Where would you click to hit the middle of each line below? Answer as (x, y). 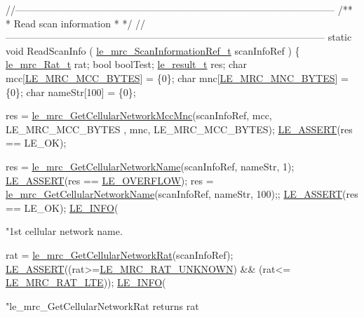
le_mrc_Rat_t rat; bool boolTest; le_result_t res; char (127, 64)
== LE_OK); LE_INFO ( (62, 207)
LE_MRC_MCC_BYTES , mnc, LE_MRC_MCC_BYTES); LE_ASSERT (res (179, 129)
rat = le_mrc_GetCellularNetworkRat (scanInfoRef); (120, 254)
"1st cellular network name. (64, 231)
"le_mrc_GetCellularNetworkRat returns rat (102, 305)
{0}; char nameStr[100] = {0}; (71, 92)
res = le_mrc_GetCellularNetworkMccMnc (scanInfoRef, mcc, (139, 115)
